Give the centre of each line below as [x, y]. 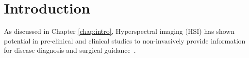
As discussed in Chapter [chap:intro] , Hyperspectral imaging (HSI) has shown [119, 31]
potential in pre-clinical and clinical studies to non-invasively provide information [125, 40]
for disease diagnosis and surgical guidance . [70, 50]
